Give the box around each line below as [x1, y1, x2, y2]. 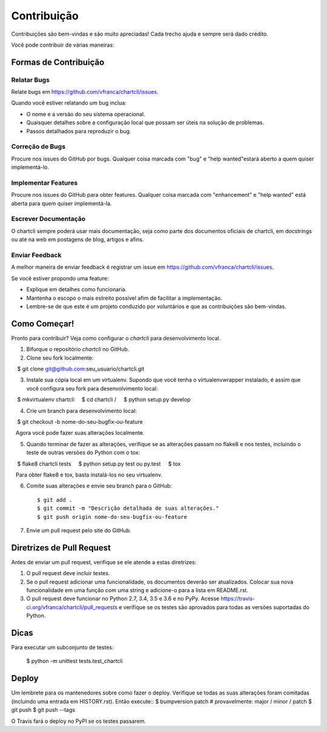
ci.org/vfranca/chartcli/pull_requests [26, 603, 118, 611]
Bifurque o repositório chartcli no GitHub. [26, 346, 130, 353]
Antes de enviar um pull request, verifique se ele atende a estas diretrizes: [11, 558, 197, 565]
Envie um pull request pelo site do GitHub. [26, 527, 131, 534]
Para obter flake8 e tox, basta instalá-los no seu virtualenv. [15, 471, 163, 478]
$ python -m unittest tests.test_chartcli [26, 658, 124, 665]
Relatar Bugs [11, 76, 50, 84]
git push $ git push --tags [11, 706, 76, 714]
